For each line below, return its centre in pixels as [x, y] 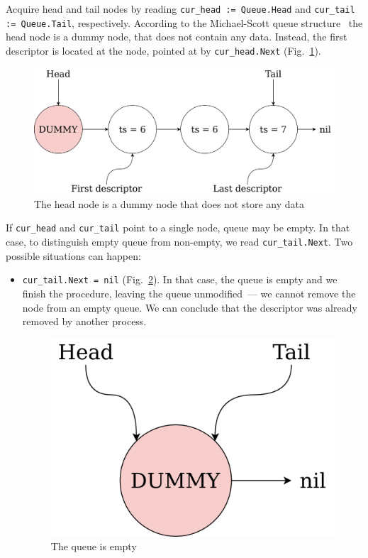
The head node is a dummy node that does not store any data [169, 203]
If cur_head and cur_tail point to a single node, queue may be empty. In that [178, 228]
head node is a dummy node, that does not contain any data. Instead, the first [177, 37]
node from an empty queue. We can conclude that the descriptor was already [190, 307]
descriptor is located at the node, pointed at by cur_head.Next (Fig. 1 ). [163, 50]
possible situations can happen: [73, 255]
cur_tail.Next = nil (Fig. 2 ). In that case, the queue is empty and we [180, 279]
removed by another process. [84, 321]
